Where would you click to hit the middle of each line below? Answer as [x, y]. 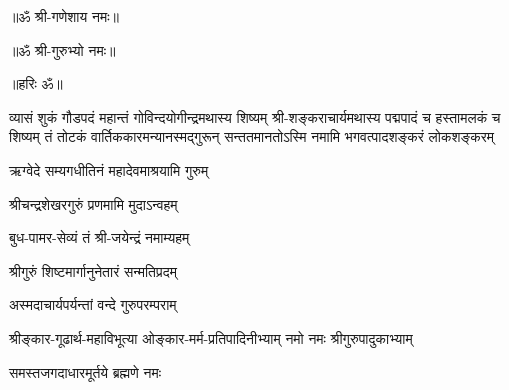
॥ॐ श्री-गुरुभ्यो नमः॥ [62, 49]
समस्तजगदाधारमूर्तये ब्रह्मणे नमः [85, 371]
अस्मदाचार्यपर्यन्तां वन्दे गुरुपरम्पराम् [93, 304]
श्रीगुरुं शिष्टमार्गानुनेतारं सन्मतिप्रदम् [93, 270]
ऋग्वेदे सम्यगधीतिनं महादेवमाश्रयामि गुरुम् [109, 169]
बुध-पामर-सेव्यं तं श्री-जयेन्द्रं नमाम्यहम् [99, 237]
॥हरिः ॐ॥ [36, 83]
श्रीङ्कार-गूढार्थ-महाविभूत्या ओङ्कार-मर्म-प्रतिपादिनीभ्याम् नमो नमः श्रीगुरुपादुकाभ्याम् [211, 337]
